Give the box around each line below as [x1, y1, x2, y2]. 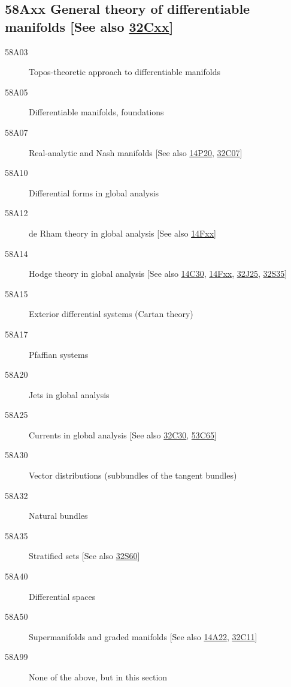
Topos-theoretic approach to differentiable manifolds [29, 65, 220, 78]
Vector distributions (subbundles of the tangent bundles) [29, 469, 237, 482]
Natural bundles [29, 509, 88, 522]
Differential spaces [29, 590, 96, 602]
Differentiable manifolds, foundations [29, 106, 164, 118]
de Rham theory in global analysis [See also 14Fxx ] [29, 226, 216, 239]
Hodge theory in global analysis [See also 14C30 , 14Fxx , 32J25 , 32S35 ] [29, 267, 287, 280]
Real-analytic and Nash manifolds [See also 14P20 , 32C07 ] [29, 146, 242, 159]
